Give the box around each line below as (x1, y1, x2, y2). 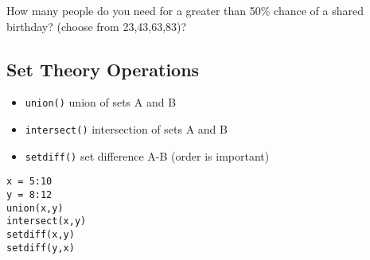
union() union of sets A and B (25, 94, 177, 111)
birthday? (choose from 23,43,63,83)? (6, 17, 187, 34)
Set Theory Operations (6, 56, 200, 81)
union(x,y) (6, 202, 64, 214)
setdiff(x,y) (6, 228, 75, 240)
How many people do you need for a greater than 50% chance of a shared (6, 2, 364, 18)
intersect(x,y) (6, 215, 87, 227)
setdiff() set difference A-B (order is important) (25, 147, 270, 164)
